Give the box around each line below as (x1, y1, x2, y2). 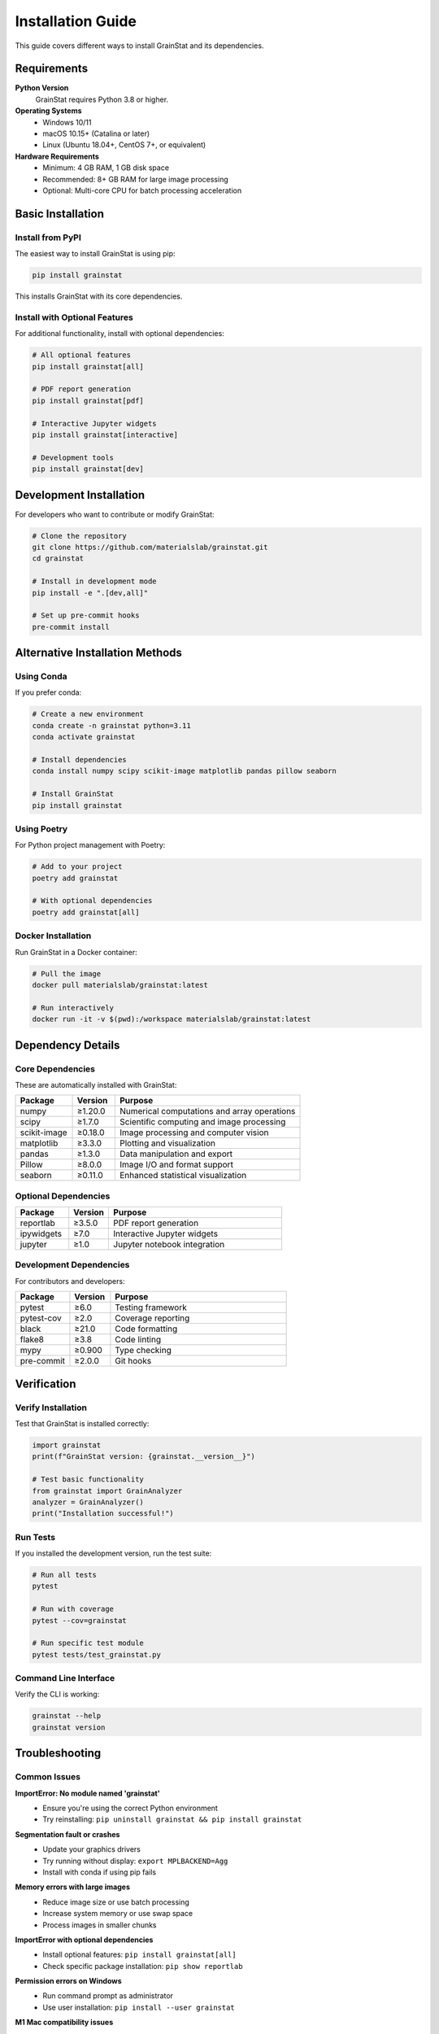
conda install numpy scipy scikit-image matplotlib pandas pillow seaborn (32, 766, 337, 776)
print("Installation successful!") (32, 1509, 174, 1518)
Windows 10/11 (42, 117, 92, 127)
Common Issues (15, 1771, 81, 1783)
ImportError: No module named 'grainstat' (15, 1788, 160, 1798)
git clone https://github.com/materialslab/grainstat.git (32, 543, 268, 552)
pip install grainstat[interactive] (32, 430, 179, 439)
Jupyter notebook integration (113, 1239, 225, 1251)
